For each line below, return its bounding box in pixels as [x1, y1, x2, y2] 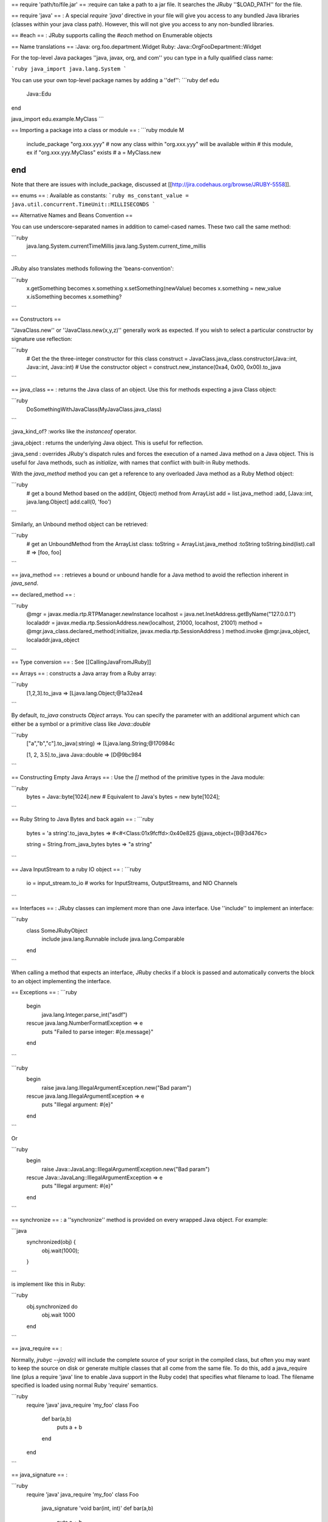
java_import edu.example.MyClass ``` [11, 115, 104, 122]
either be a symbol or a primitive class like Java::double [11, 720, 151, 728]
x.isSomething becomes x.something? [26, 293, 122, 301]
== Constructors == [11, 315, 61, 323]
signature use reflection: [11, 335, 72, 342]
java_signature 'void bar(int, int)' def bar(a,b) [41, 1504, 154, 1512]
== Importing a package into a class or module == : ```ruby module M [11, 127, 185, 134]
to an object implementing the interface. [11, 977, 112, 984]
